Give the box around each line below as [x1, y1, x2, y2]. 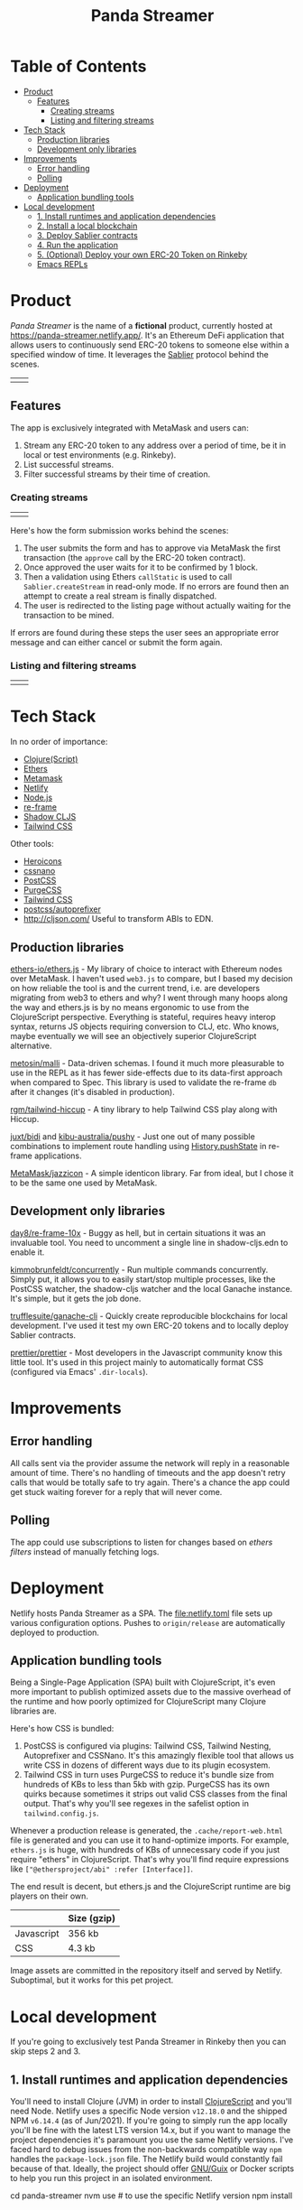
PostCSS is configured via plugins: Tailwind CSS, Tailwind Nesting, [23, 1741, 271, 1751]
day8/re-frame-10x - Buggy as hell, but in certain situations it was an [10, 1227, 266, 1238]
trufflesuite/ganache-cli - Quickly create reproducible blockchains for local [10, 1310, 288, 1321]
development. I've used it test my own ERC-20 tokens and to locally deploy [10, 1320, 289, 1331]
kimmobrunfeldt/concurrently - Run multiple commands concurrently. [10, 1264, 269, 1275]
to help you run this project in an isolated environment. [10, 2173, 213, 2184]
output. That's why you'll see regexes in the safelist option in [23, 1798, 249, 1809]
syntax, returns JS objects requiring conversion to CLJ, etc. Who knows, [10, 1021, 280, 1032]
